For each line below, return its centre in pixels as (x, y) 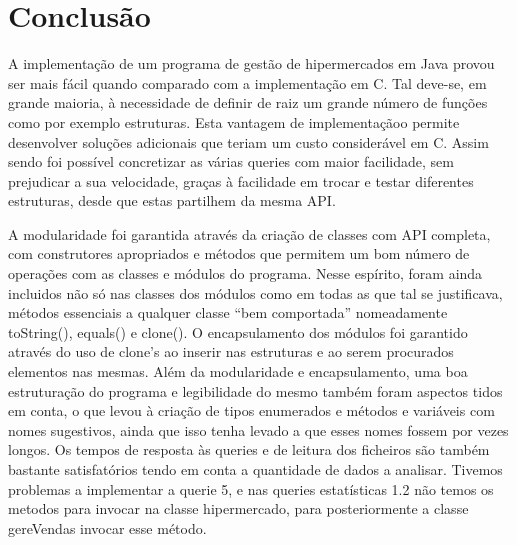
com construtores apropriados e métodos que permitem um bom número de (239, 253)
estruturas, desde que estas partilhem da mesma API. (172, 200)
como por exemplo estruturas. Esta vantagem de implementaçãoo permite (234, 121)
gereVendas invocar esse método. (107, 527)
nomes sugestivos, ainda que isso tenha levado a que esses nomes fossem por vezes (258, 429)
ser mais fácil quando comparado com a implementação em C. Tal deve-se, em (247, 82)
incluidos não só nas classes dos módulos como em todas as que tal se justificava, (255, 292)
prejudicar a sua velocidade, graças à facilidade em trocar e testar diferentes (241, 180)
